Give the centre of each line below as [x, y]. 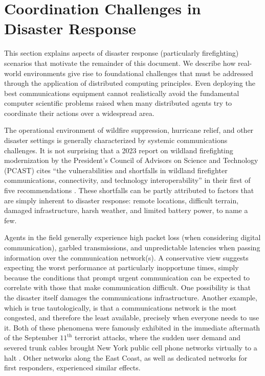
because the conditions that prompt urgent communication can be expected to [127, 277]
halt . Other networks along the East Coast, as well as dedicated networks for [126, 357]
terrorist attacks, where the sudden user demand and [158, 337]
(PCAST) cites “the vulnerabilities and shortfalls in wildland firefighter [116, 170]
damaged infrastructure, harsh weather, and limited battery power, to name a [126, 210]
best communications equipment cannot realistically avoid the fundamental [122, 93]
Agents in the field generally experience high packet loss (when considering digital [132, 237]
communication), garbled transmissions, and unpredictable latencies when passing [132, 247]
